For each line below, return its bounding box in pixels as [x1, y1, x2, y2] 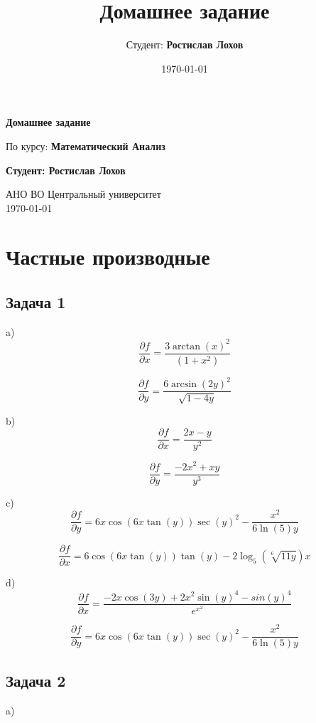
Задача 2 [6, 669, 66, 691]
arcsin [171, 379, 197, 390]
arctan [173, 341, 200, 352]
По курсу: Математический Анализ [6, 138, 165, 153]
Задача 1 [6, 291, 66, 313]
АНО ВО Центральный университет [6, 186, 161, 201]
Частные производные [6, 242, 210, 271]
